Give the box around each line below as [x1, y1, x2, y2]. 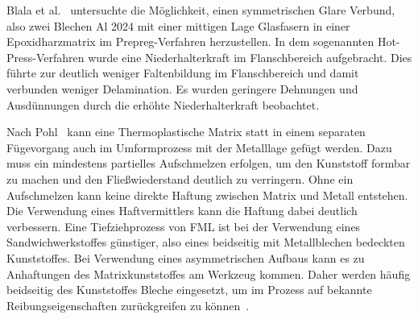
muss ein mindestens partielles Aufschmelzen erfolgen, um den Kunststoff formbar [6, 155, 411, 172]
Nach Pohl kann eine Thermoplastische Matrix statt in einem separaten [6, 123, 366, 140]
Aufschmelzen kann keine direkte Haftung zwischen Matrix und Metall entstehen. [6, 186, 408, 203]
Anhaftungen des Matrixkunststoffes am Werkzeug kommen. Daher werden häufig [6, 265, 411, 282]
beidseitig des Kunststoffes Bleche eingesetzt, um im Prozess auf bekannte [6, 281, 372, 298]
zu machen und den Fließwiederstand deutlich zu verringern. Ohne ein [6, 170, 354, 187]
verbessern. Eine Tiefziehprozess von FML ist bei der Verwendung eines [6, 217, 361, 234]
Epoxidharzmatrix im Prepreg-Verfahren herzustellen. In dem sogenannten [6, 33, 375, 50]
